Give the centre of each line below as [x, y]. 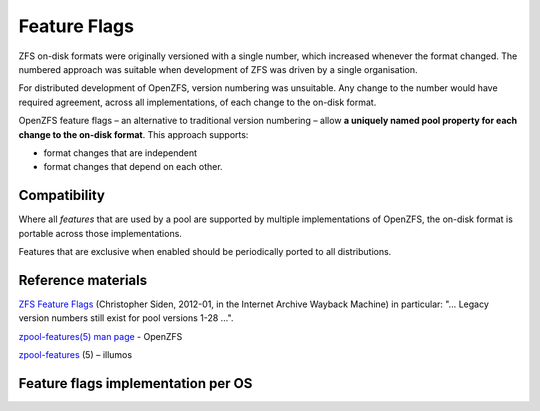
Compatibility [61, 195]
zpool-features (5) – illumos [75, 355]
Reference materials [83, 280]
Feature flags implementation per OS [135, 383]
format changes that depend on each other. [133, 167]
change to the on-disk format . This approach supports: [133, 134]
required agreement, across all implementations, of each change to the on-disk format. [197, 102]
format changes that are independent [120, 152]
